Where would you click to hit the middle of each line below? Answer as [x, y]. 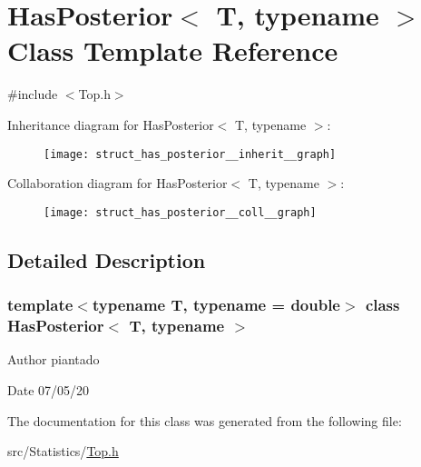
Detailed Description [107, 259]
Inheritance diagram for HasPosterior [111, 124]
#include [33, 94]
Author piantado [54, 359]
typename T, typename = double [216, 305]
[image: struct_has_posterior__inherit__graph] [190, 154]
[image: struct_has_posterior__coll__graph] [180, 212]
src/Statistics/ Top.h [63, 451]
